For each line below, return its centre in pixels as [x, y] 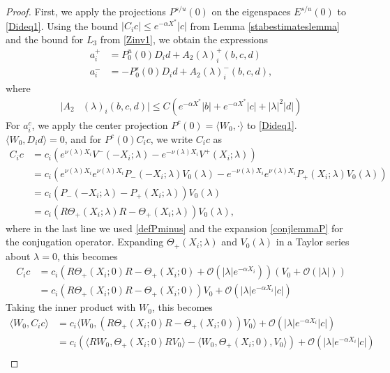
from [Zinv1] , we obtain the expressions [184, 39]
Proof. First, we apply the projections [86, 11]
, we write [172, 138]
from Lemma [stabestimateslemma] [265, 25]
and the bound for [45, 39]
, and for [83, 138]
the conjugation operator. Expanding [85, 242]
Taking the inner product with [71, 307]
